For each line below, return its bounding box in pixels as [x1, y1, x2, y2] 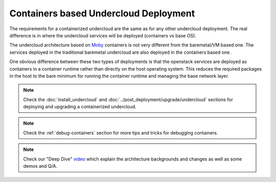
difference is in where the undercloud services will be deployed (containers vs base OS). [9, 32, 197, 38]
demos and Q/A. [23, 163, 57, 169]
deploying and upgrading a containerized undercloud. [23, 104, 136, 110]
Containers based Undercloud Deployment [9, 8, 195, 19]
